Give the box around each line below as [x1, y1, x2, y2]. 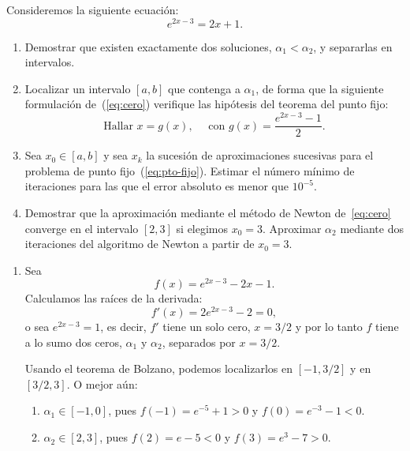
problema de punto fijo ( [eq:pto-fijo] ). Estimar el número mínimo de [24, 162, 355, 179]
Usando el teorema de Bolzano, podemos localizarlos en [24, 360, 293, 377]
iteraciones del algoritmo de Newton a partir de [24, 235, 255, 252]
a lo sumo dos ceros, [24, 333, 122, 350]
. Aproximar [263, 220, 322, 236]
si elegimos [176, 220, 229, 236]
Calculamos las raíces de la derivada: [24, 290, 203, 306]
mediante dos [340, 220, 404, 236]
